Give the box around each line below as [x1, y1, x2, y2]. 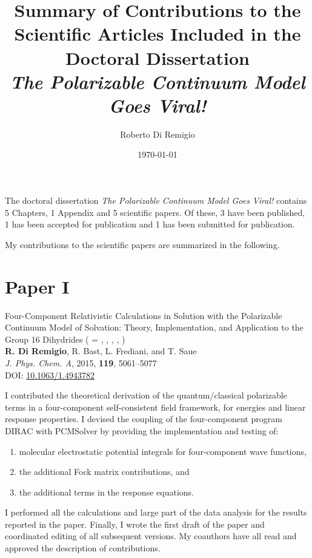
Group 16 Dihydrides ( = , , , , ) [5, 332, 125, 345]
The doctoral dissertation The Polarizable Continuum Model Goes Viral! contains [5, 194, 307, 207]
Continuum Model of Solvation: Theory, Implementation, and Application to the [5, 321, 304, 334]
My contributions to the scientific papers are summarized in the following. [5, 238, 280, 250]
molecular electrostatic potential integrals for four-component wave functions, [19, 445, 307, 457]
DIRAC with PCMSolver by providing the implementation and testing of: [5, 424, 279, 437]
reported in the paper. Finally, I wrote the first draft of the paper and [5, 517, 265, 530]
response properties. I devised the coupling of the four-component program [5, 412, 282, 425]
